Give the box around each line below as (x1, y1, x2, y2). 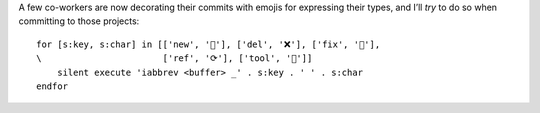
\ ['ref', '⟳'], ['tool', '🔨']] (36, 53, 313, 64)
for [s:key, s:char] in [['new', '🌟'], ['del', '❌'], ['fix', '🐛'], (36, 38, 381, 50)
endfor (36, 80, 69, 92)
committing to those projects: (18, 15, 140, 27)
